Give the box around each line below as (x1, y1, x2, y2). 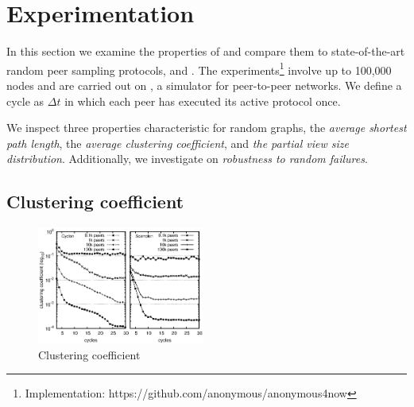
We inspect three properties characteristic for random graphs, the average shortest (6, 119, 407, 136)
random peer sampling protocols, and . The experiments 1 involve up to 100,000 (6, 59, 392, 78)
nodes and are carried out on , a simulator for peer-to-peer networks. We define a (6, 76, 402, 93)
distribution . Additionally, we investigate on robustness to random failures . (6, 150, 368, 167)
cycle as (6, 92, 44, 109)
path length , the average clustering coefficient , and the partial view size (6, 134, 349, 151)
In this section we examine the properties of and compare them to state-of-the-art (6, 43, 405, 60)
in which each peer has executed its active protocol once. (64, 92, 341, 109)
